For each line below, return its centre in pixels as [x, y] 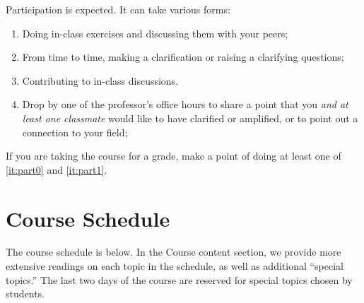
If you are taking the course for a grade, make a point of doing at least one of [174, 156]
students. [25, 293]
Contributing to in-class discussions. [100, 80]
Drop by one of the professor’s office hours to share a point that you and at [185, 104]
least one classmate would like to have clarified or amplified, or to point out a [190, 118]
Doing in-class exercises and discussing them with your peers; [155, 33]
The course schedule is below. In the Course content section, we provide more [174, 252]
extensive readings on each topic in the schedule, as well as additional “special [175, 266]
